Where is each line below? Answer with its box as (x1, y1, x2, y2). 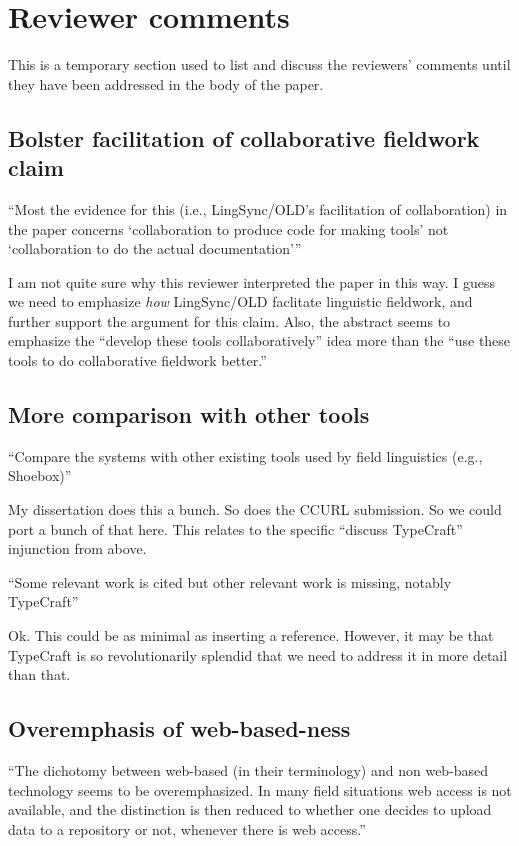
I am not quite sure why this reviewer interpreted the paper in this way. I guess (8, 271, 496, 292)
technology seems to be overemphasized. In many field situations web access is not (8, 779, 512, 800)
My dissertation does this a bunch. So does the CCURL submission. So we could (8, 499, 502, 520)
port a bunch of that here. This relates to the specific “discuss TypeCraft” (8, 518, 463, 539)
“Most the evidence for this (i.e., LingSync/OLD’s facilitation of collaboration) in (8, 198, 508, 219)
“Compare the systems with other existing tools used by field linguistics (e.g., (8, 445, 483, 466)
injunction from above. (8, 538, 147, 559)
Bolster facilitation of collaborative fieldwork (8, 122, 480, 153)
